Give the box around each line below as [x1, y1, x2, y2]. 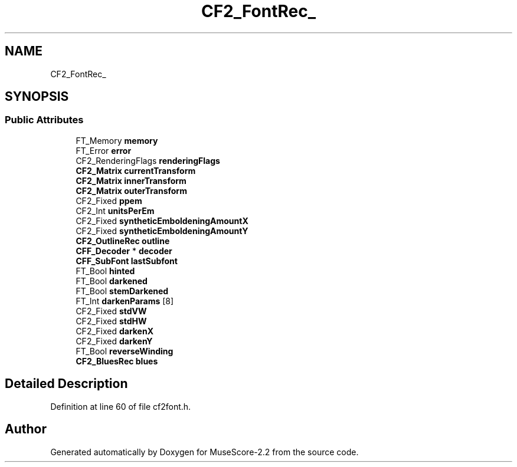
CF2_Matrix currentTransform [76, 165, 196, 176]
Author [5, 422, 47, 437]
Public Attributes [5, 114, 84, 126]
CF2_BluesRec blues [76, 356, 158, 366]
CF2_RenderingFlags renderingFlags [76, 155, 220, 166]
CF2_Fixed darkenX [76, 325, 154, 336]
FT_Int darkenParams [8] [76, 295, 174, 306]
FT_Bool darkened [76, 275, 148, 286]
